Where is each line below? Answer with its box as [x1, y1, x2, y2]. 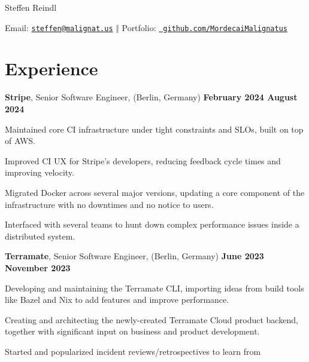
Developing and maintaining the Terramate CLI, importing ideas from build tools [5, 281, 304, 294]
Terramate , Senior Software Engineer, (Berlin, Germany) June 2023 [5, 250, 264, 262]
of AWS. [5, 134, 35, 147]
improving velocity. [5, 166, 74, 179]
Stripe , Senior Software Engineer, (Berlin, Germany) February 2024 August [5, 91, 298, 103]
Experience [5, 56, 98, 81]
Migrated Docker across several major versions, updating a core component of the [5, 186, 305, 198]
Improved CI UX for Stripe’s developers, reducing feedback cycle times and [5, 154, 281, 167]
